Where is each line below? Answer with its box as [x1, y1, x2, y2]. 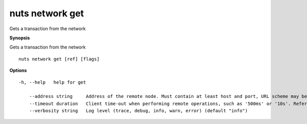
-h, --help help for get [18, 79, 86, 85]
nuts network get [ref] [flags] [18, 56, 100, 62]
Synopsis [9, 35, 30, 41]
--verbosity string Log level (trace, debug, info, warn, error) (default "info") [29, 108, 248, 114]
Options [9, 67, 27, 73]
